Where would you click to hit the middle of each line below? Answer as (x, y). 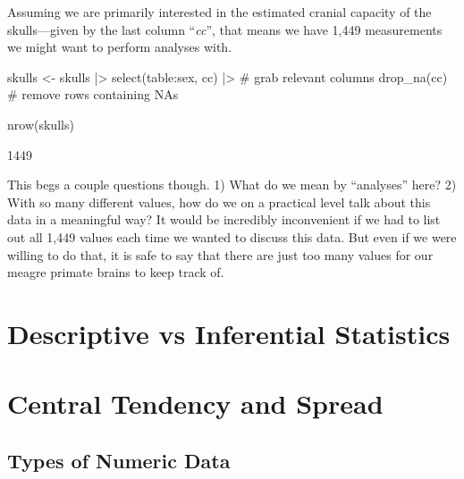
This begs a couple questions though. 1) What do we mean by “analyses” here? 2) (232, 185)
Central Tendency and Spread (195, 403)
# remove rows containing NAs (93, 94)
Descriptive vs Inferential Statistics (229, 333)
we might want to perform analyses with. (120, 47)
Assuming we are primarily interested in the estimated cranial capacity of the (219, 12)
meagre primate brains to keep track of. (116, 272)
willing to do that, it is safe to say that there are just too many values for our (220, 254)
